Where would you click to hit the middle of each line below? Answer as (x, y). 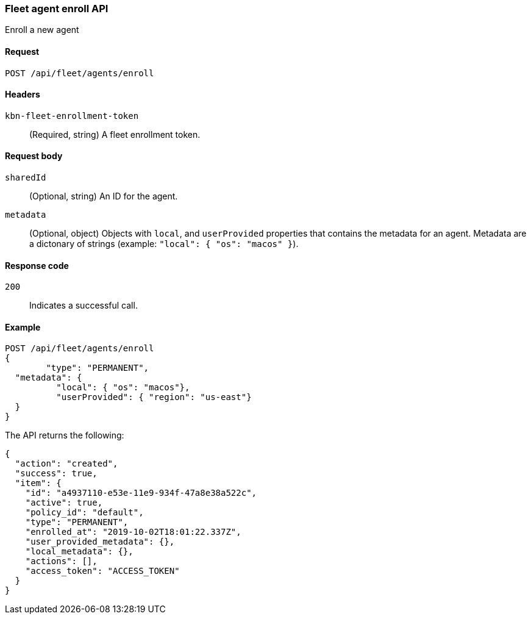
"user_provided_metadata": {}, (100, 542)
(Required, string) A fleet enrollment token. (115, 134)
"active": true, (64, 503)
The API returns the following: (65, 435)
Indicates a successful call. (84, 306)
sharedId (26, 178)
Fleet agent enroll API (57, 9)
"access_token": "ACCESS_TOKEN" (102, 571)
